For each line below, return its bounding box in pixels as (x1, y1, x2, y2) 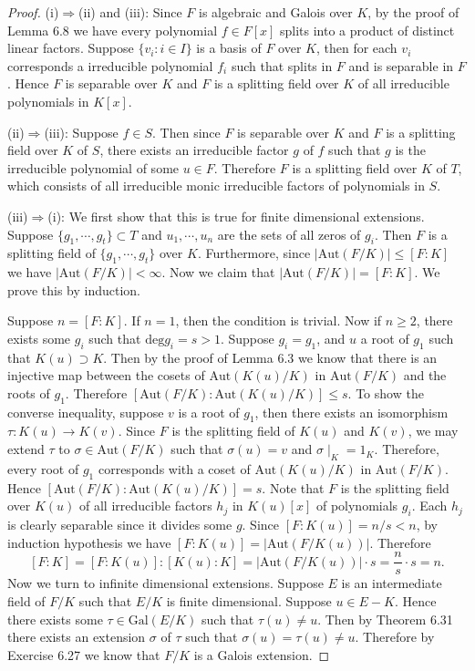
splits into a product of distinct (280, 20, 455, 39)
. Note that (262, 478, 325, 497)
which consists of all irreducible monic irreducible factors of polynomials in (7, 176, 425, 195)
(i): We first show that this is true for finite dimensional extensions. (47, 206, 425, 225)
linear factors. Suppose (7, 38, 134, 57)
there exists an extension (7, 627, 146, 646)
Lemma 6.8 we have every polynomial (7, 20, 218, 39)
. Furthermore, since (197, 243, 311, 263)
